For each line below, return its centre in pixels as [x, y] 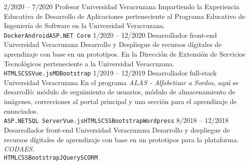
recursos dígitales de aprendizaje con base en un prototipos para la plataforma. [121, 139]
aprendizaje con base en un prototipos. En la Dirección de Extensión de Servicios [125, 54]
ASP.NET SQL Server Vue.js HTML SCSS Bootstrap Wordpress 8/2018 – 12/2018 [116, 120]
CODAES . [19, 149]
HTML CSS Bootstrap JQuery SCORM [51, 157]
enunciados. [21, 111]
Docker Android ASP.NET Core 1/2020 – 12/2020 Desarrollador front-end [110, 35]
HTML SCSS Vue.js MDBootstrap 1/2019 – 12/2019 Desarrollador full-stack [110, 73]
